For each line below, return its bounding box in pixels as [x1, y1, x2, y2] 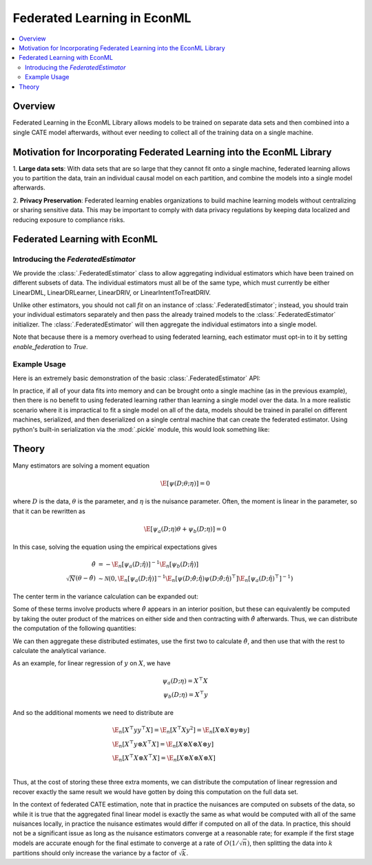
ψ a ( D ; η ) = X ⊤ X [162, 676, 208, 687]
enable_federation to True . [12, 342, 88, 351]
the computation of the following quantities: [12, 624, 137, 633]
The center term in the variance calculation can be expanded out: [12, 592, 199, 601]
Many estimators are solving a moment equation [12, 461, 149, 470]
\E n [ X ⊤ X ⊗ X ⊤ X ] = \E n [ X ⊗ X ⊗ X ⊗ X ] [112, 753, 216, 764]
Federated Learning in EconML [12, 10, 192, 25]
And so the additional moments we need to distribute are [12, 709, 174, 717]
